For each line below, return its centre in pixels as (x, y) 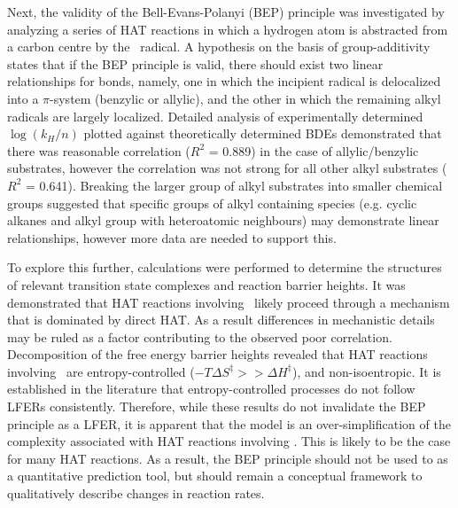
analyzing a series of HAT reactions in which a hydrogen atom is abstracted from (228, 29)
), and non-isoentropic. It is (366, 371)
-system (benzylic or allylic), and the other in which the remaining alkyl (245, 98)
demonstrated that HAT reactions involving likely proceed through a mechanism (229, 302)
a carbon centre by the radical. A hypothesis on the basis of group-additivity (219, 47)
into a (23, 98)
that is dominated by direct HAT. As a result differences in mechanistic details (221, 320)
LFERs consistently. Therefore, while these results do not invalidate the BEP (217, 406)
